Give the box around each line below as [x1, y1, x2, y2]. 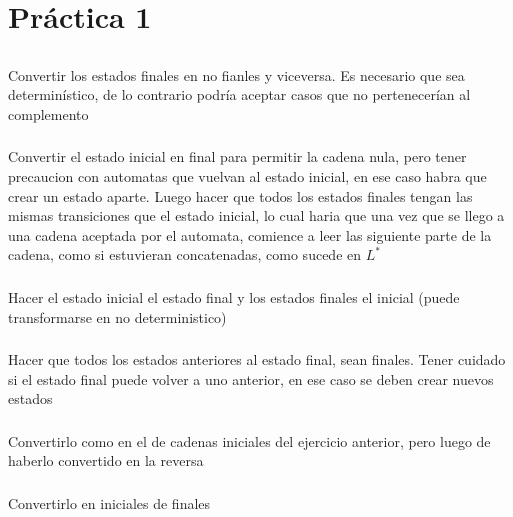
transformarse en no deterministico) [8, 306, 227, 327]
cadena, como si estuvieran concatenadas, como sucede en [8, 244, 362, 265]
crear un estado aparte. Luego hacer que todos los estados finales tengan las [8, 185, 473, 206]
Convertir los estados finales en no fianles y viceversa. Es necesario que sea [8, 64, 465, 85]
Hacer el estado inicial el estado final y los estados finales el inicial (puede [8, 286, 460, 307]
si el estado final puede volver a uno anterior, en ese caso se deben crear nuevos [8, 368, 494, 389]
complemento [8, 103, 89, 124]
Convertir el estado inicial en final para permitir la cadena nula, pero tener [8, 146, 467, 167]
